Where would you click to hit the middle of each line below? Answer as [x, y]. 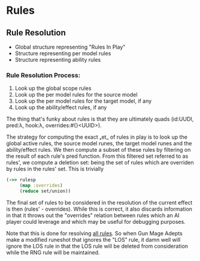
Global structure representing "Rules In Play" [70, 47]
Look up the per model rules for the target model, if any [83, 101]
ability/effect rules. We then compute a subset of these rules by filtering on [99, 150]
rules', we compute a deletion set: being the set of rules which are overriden [100, 163]
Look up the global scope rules [53, 88]
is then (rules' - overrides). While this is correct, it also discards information [99, 209]
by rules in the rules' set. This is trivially [55, 169]
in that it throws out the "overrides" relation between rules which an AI [93, 215]
